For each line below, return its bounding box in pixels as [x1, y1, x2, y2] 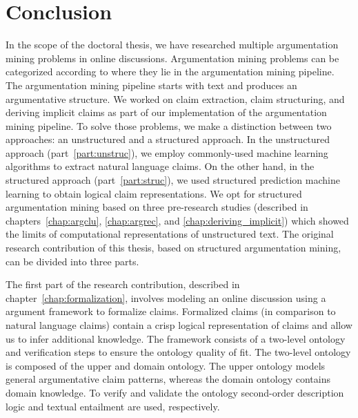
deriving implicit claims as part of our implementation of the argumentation [6, 105, 327, 120]
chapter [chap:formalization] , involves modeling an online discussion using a [6, 290, 326, 305]
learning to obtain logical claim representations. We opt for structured [6, 186, 302, 200]
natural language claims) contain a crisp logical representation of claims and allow [6, 318, 352, 332]
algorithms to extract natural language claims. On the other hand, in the [6, 159, 315, 173]
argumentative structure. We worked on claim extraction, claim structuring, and [6, 91, 345, 106]
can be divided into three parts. [6, 254, 139, 268]
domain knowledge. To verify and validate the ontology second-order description [6, 385, 344, 399]
